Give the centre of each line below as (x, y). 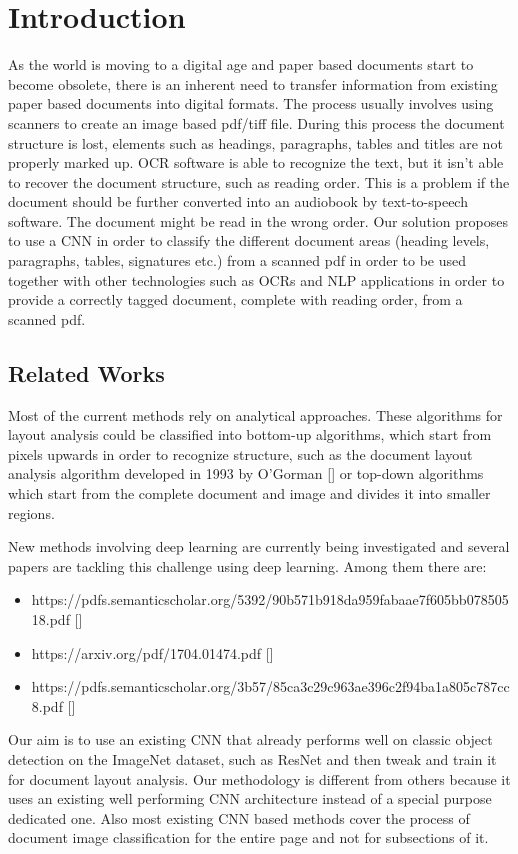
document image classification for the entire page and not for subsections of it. (248, 837)
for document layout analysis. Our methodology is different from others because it (259, 778)
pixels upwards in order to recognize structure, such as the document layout (240, 453)
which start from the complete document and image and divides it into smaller (249, 493)
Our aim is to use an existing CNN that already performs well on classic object (250, 739)
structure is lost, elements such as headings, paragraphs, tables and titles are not (255, 142)
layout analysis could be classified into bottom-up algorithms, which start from (250, 434)
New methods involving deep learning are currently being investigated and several (259, 546)
